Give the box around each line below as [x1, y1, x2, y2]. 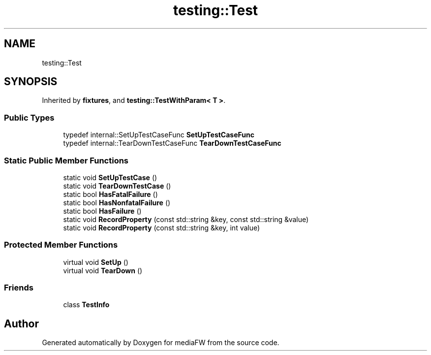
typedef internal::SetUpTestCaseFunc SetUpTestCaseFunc [63, 130, 254, 139]
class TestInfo [63, 300, 110, 309]
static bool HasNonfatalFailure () [63, 198, 171, 207]
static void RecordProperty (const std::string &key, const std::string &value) [63, 215, 309, 224]
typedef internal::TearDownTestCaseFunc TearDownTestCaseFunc [63, 139, 281, 148]
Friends [4, 283, 33, 293]
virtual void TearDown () [63, 266, 143, 275]
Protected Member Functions [4, 240, 118, 250]
